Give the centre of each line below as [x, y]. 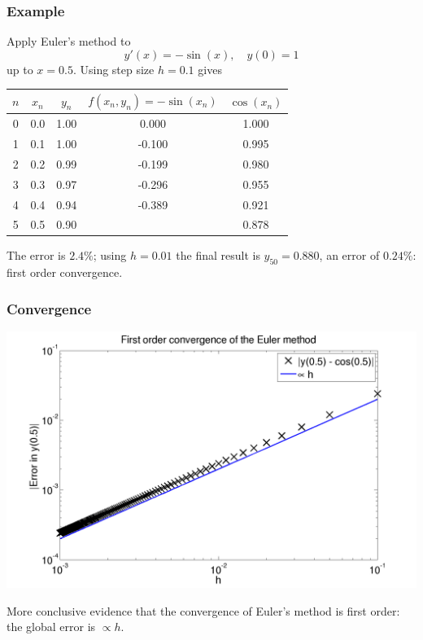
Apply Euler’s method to [69, 41]
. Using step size [113, 69]
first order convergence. [65, 272]
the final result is [218, 255]
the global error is [51, 627]
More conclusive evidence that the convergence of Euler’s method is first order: [203, 610]
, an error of [349, 255]
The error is [36, 255]
